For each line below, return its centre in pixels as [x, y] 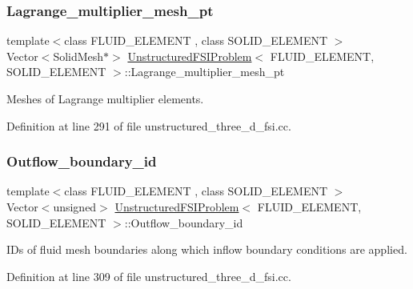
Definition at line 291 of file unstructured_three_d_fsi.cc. [149, 125]
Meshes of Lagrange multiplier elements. [105, 98]
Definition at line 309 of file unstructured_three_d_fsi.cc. [149, 276]
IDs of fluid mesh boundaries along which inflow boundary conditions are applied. [207, 249]
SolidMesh [78, 56]
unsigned [75, 207]
